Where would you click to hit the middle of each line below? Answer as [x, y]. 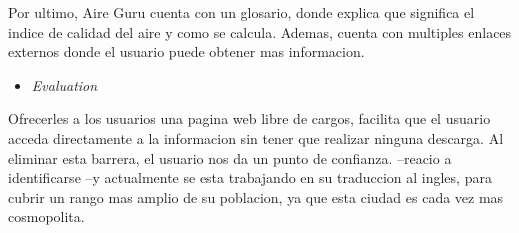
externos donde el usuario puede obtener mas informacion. [186, 51]
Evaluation [64, 84]
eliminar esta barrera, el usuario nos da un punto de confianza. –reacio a [230, 157]
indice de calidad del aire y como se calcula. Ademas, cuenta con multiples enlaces [260, 31]
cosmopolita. [46, 216]
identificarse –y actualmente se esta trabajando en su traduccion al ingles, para [250, 177]
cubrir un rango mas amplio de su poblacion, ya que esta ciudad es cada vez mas [256, 196]
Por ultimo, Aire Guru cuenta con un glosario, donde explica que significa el [241, 12]
